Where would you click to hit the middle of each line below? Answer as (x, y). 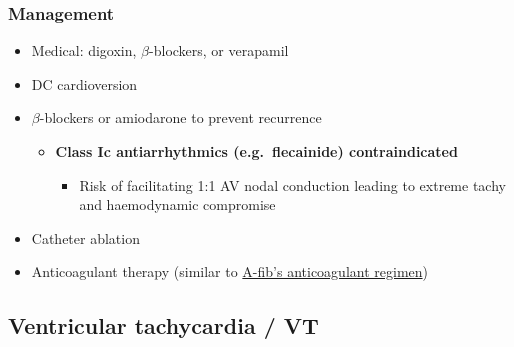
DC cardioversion (84, 83)
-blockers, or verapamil (219, 50)
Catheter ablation (85, 237)
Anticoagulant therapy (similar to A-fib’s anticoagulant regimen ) (229, 271)
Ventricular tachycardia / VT (163, 325)
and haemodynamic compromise (177, 204)
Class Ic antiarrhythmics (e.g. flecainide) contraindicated (256, 151)
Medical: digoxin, (84, 50)
